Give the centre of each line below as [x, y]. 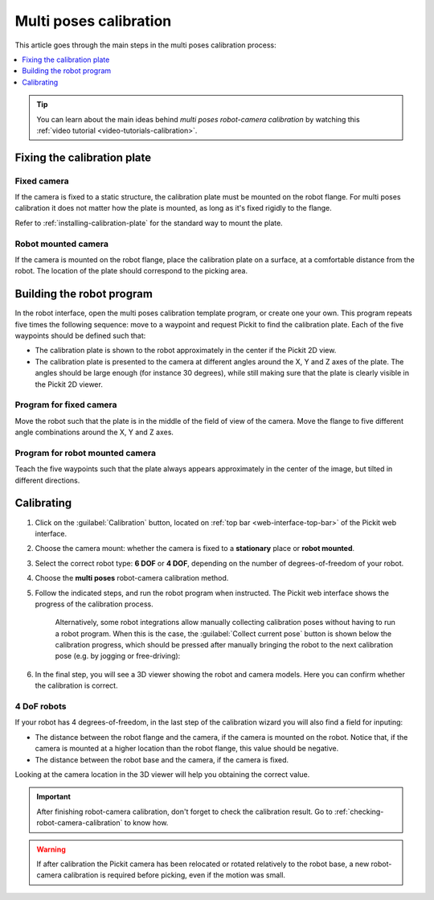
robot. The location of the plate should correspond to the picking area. [131, 271]
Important [54, 797]
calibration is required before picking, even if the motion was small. [174, 875]
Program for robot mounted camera [86, 453]
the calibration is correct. [76, 686]
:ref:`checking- [359, 812]
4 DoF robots [41, 706]
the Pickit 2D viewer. [69, 384]
